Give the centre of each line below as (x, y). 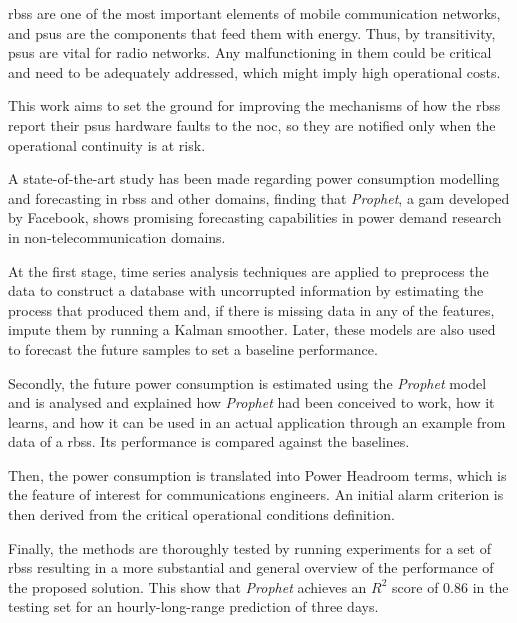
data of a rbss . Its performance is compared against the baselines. (209, 441)
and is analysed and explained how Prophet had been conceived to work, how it (251, 402)
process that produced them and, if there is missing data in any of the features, (251, 309)
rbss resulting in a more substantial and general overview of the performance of (251, 567)
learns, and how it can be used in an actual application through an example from (257, 421)
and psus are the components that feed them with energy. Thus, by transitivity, (252, 32)
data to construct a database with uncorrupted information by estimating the (246, 290)
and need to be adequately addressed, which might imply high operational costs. (254, 71)
